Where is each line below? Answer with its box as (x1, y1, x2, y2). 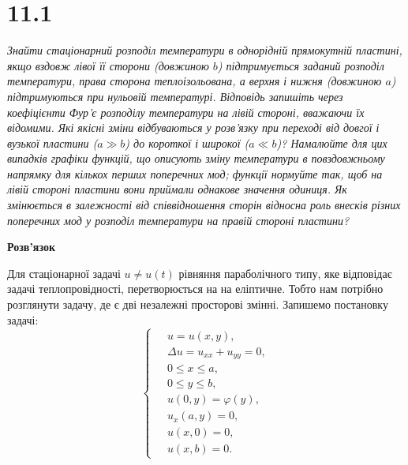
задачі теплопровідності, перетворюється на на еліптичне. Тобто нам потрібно (7, 280, 384, 297)
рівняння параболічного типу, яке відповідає (178, 264, 392, 281)
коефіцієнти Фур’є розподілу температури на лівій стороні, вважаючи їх (7, 103, 365, 120)
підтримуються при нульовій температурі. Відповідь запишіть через (7, 88, 343, 104)
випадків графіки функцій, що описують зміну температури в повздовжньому (7, 150, 385, 167)
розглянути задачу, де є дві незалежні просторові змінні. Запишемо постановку (7, 296, 388, 313)
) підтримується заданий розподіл (217, 57, 384, 73)
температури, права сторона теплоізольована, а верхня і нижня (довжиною (7, 73, 382, 89)
